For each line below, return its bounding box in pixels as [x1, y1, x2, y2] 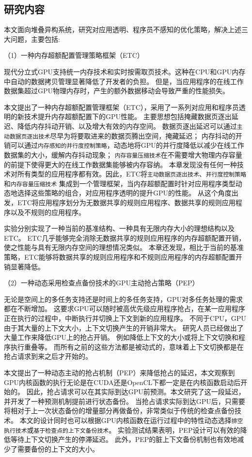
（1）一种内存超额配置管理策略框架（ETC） [4, 50, 144, 60]
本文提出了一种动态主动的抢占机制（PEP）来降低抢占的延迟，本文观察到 [4, 367, 235, 377]
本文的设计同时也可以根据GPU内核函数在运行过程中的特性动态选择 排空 [19, 415, 243, 425]
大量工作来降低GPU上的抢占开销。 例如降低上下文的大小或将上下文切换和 [4, 332, 238, 342]
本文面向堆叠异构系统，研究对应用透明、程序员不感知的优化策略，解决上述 [4, 24, 241, 35]
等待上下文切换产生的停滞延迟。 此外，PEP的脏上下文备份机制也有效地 [10, 434, 237, 444]
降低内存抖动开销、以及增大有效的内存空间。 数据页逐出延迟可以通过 [17, 121, 237, 131]
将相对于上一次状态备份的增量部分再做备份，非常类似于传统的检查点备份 [4, 405, 235, 416]
